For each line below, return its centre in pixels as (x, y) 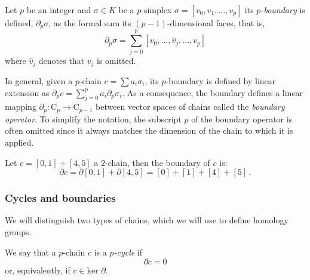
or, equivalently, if (38, 270)
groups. (18, 232)
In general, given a (39, 81)
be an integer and (59, 10)
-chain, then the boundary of (158, 162)
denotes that (62, 60)
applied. (19, 142)
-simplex (156, 10)
